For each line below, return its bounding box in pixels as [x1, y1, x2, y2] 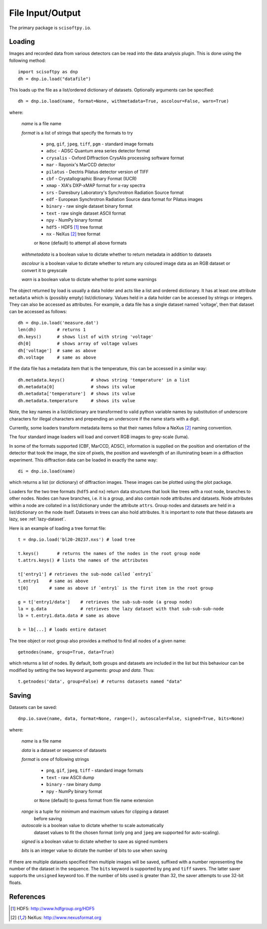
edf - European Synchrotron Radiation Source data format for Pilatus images [46, 196, 203, 202]
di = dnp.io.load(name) [18, 468, 76, 474]
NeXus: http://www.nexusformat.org [27, 915, 101, 921]
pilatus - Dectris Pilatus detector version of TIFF [46, 169, 149, 175]
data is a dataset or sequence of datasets [21, 747, 107, 753]
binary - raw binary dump [46, 782, 101, 788]
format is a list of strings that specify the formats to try [21, 130, 133, 136]
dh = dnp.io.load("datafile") [18, 76, 91, 82]
